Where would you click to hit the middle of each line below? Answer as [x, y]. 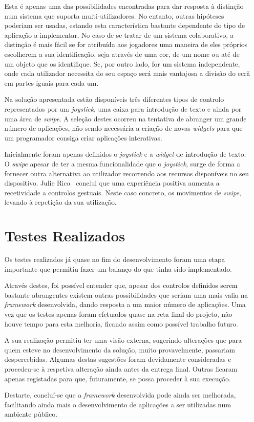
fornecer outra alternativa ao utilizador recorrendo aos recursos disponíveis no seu [127, 173]
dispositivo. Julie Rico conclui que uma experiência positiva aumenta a [112, 183]
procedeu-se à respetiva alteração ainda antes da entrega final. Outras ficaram [121, 368]
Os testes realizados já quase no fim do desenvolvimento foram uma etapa [115, 259]
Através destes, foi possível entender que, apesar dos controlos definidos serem [121, 285]
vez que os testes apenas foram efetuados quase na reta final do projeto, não [118, 314]
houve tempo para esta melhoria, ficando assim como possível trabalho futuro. [121, 323]
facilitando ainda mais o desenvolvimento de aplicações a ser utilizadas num [118, 404]
